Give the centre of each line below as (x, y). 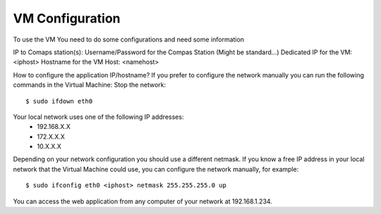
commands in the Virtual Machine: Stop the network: (89, 85)
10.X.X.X (49, 146)
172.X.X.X (51, 137)
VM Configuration (67, 18)
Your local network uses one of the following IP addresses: (98, 117)
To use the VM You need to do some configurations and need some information (129, 39)
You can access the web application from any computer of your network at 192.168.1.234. (143, 201)
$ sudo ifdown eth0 (59, 101)
